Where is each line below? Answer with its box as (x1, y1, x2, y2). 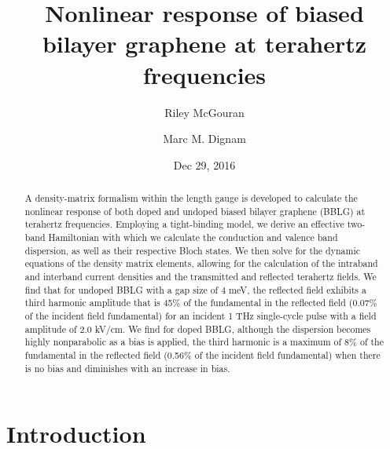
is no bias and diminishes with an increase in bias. (24, 361, 230, 374)
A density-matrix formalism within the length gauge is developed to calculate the (24, 192, 358, 205)
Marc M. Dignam (163, 130, 246, 147)
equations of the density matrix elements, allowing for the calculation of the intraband (24, 257, 378, 270)
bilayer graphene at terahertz (42, 27, 367, 60)
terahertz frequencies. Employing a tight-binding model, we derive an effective (24, 217, 344, 231)
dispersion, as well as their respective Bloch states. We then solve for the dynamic (24, 243, 360, 257)
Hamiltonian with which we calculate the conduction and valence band (48, 231, 338, 244)
